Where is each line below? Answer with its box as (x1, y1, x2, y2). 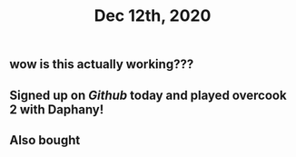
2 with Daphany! (9, 102, 104, 117)
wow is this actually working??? (9, 56, 194, 73)
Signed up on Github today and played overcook (9, 87, 288, 103)
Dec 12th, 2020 (94, 5, 212, 26)
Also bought (9, 132, 81, 148)
